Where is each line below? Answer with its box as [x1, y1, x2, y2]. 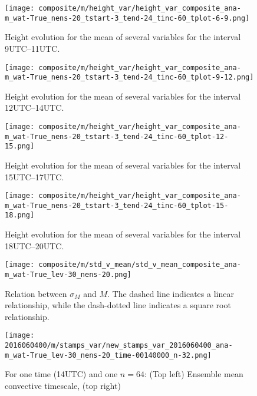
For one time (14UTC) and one [5, 368, 118, 380]
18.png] [5, 211, 35, 220]
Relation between [5, 287, 67, 299]
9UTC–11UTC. [5, 42, 60, 54]
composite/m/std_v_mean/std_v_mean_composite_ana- [38, 260, 241, 269]
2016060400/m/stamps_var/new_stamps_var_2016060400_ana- [5, 341, 233, 350]
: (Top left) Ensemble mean [144, 368, 243, 380]
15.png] [5, 142, 35, 151]
